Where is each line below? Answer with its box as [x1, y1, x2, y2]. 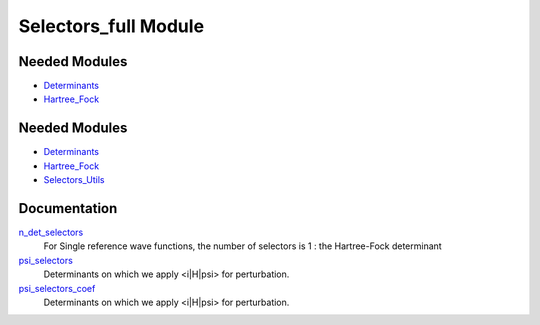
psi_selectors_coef [18, 282, 96, 294]
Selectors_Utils [43, 174, 105, 186]
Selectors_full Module [18, 15, 205, 37]
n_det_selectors [18, 226, 84, 239]
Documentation [18, 200, 118, 217]
